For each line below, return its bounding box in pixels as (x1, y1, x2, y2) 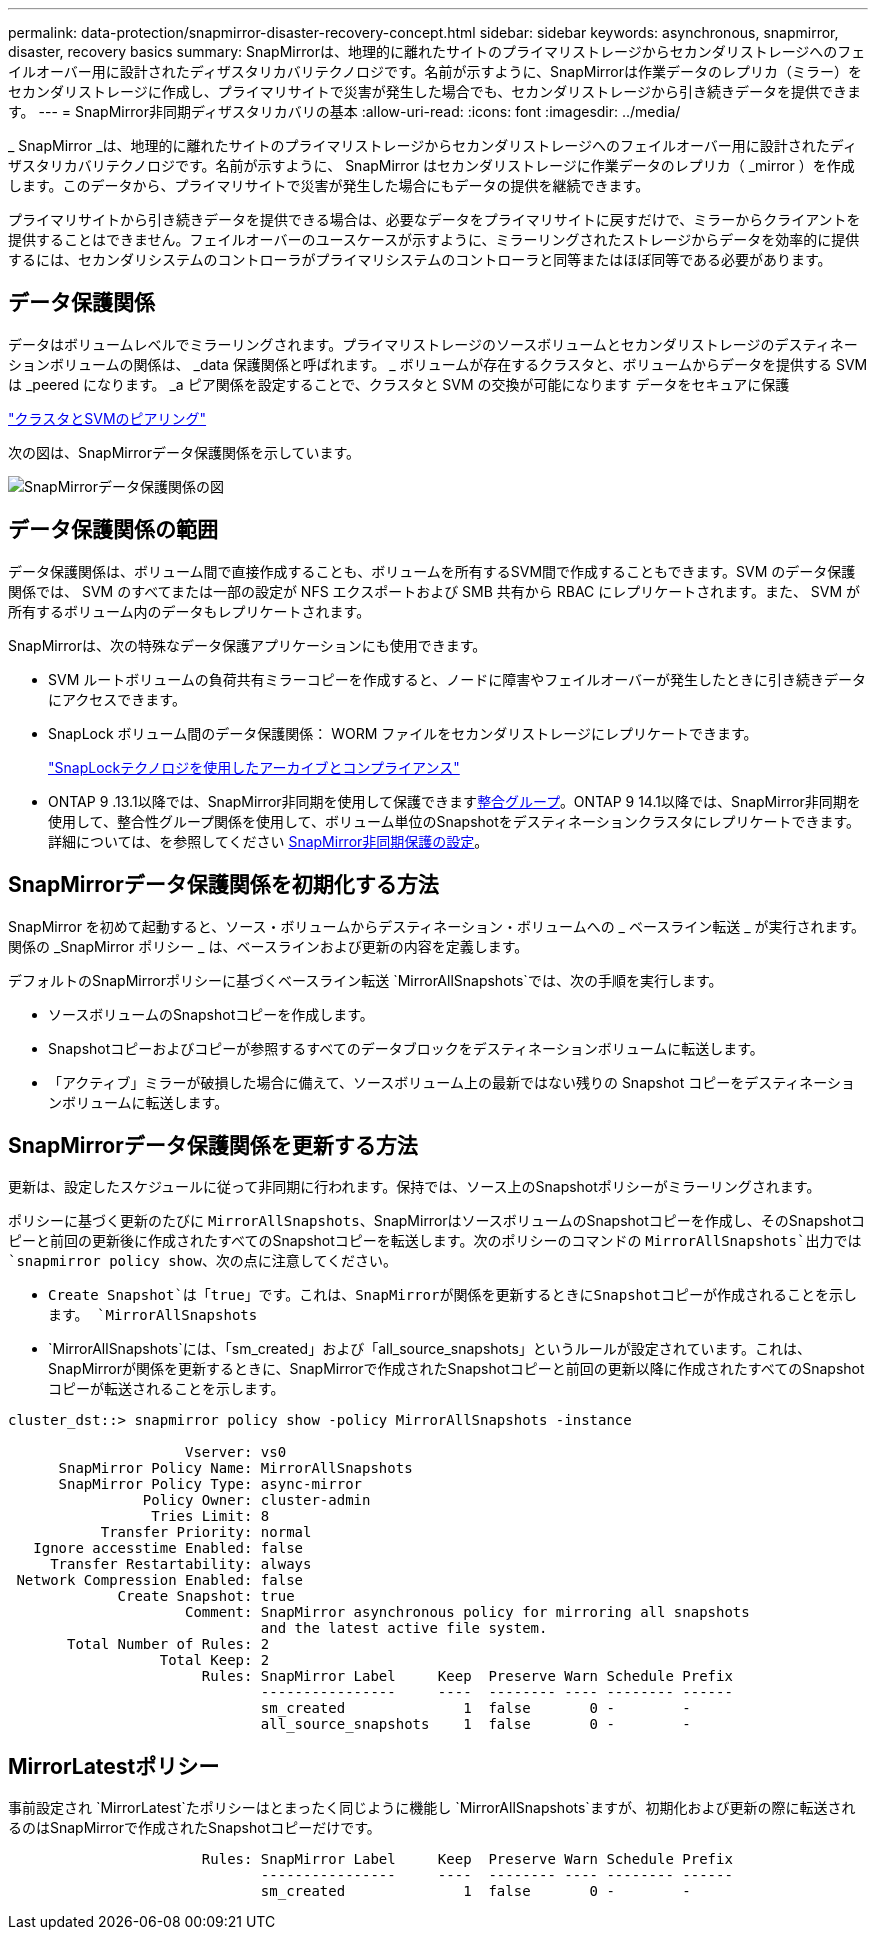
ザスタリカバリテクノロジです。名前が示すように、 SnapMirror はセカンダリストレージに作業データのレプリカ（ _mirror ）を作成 (8, 157, 855, 174)
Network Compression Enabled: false (16, 1572, 304, 1589)
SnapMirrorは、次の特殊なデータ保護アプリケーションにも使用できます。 (8, 636, 487, 654)
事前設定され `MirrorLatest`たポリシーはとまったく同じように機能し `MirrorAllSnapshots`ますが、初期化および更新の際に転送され (8, 1799, 856, 1817)
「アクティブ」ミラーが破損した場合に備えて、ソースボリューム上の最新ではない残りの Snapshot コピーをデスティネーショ (48, 1073, 856, 1091)
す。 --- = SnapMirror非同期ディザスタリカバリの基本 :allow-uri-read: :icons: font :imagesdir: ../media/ (8, 103, 681, 120)
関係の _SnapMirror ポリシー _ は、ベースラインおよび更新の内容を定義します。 (8, 937, 529, 955)
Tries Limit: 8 (151, 1508, 270, 1525)
